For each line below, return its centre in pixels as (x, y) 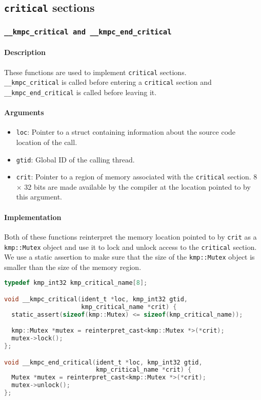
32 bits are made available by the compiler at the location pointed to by (137, 186)
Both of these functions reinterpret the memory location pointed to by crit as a (130, 236)
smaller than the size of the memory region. (73, 267)
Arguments (24, 112)
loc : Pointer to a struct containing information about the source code (126, 132)
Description (25, 52)
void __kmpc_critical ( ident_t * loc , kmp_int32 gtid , (96, 299)
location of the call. (47, 142)
